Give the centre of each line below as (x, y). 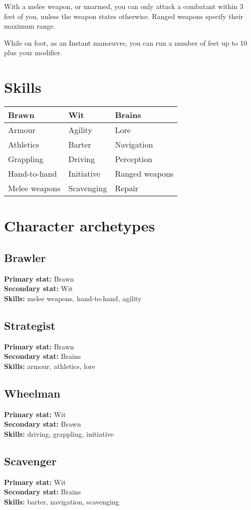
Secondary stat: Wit (39, 288)
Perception (134, 159)
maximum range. (30, 26)
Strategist (30, 325)
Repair (127, 188)
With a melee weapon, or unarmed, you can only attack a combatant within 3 (124, 6)
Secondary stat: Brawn (43, 424)
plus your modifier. (33, 52)
